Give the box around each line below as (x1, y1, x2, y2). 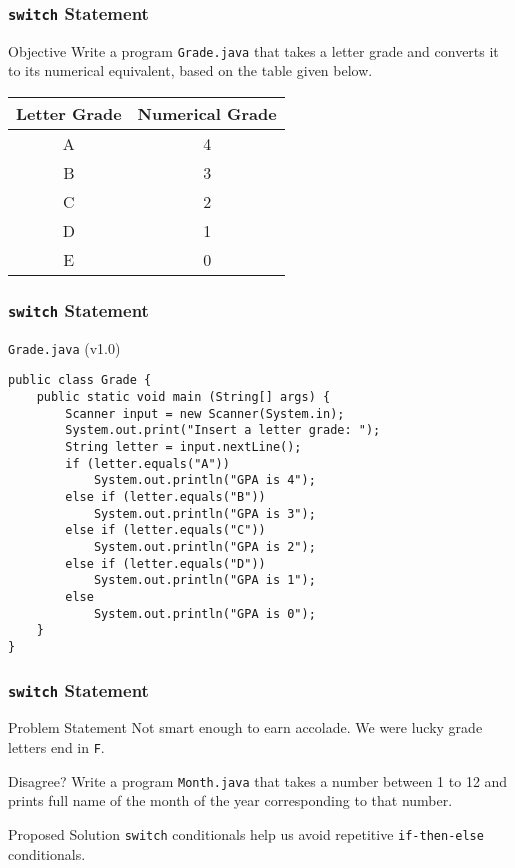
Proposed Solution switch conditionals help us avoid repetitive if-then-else (8, 823, 484, 844)
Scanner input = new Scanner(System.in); (65, 406, 345, 421)
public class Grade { (8, 373, 152, 388)
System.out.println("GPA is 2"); (93, 540, 316, 555)
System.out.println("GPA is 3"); (93, 506, 316, 521)
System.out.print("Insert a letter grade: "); (65, 423, 381, 438)
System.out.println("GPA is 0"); (93, 606, 316, 621)
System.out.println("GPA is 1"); (93, 573, 316, 588)
